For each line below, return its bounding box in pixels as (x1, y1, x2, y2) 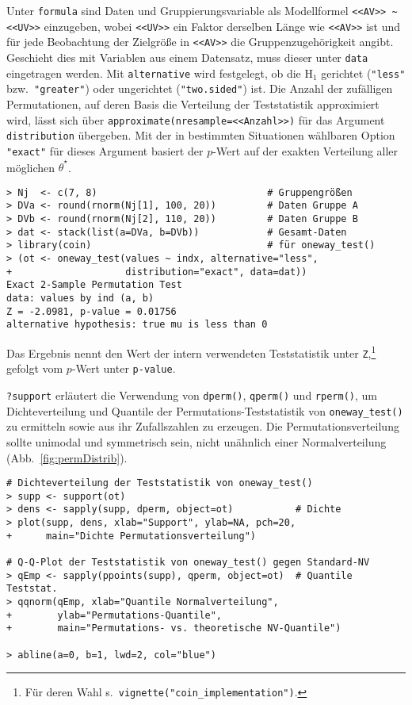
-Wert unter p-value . (71, 360, 176, 377)
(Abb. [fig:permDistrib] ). (6, 449, 128, 466)
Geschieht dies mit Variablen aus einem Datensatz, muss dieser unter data (6, 48, 368, 65)
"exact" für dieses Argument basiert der (6, 142, 204, 159)
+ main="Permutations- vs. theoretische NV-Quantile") (6, 623, 341, 634)
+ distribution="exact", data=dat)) (6, 266, 307, 278)
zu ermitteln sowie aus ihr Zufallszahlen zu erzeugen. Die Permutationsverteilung (6, 418, 399, 435)
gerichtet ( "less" (321, 64, 406, 81)
